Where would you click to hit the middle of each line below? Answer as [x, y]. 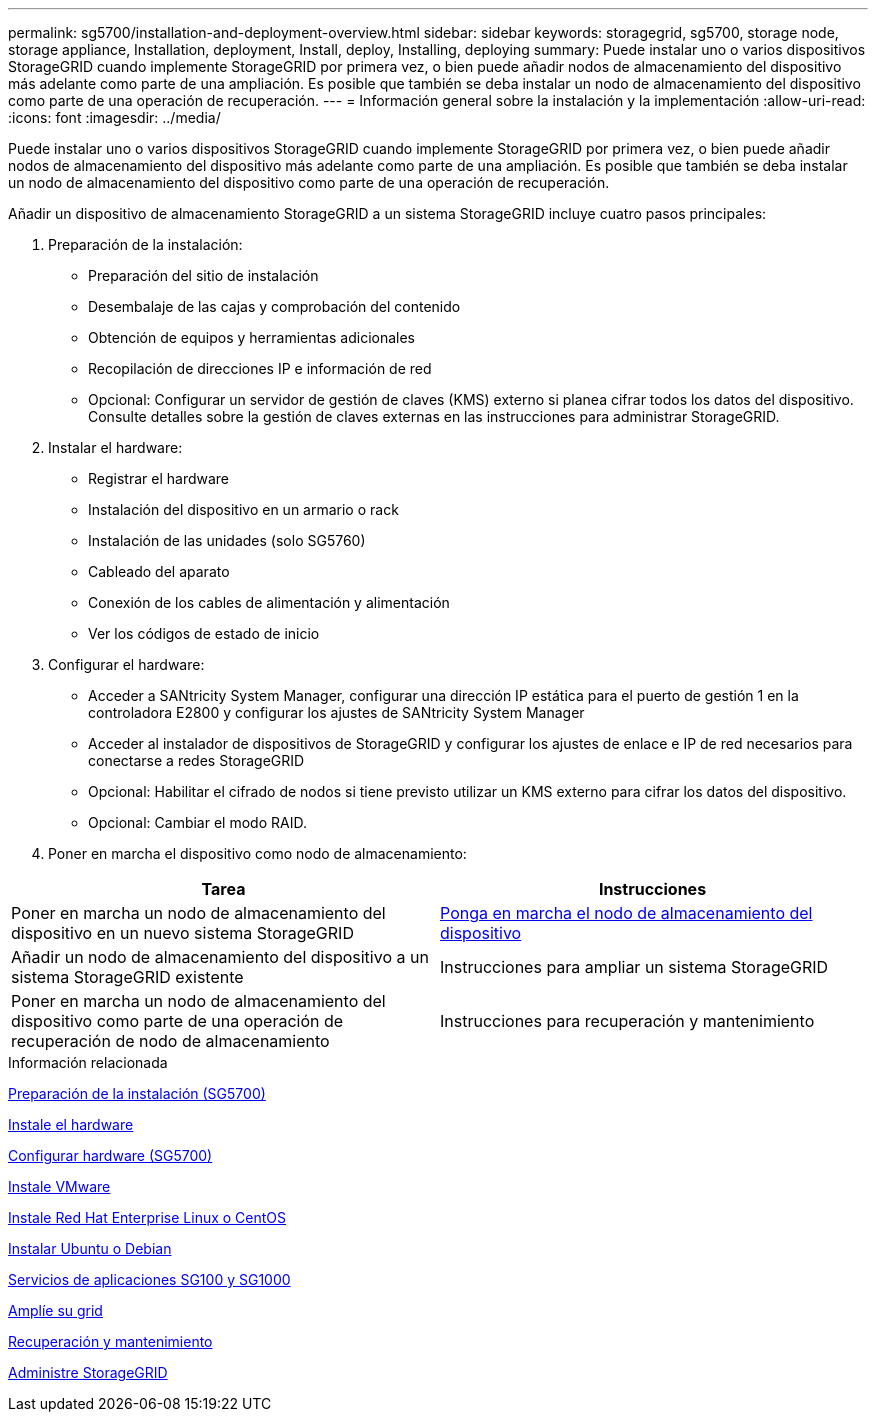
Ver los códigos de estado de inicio [204, 633]
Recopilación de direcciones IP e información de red [260, 368]
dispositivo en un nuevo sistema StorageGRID [182, 933]
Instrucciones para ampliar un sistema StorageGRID [634, 967]
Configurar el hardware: [126, 664]
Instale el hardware [71, 1124]
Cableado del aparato [159, 571]
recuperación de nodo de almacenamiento [170, 1041]
